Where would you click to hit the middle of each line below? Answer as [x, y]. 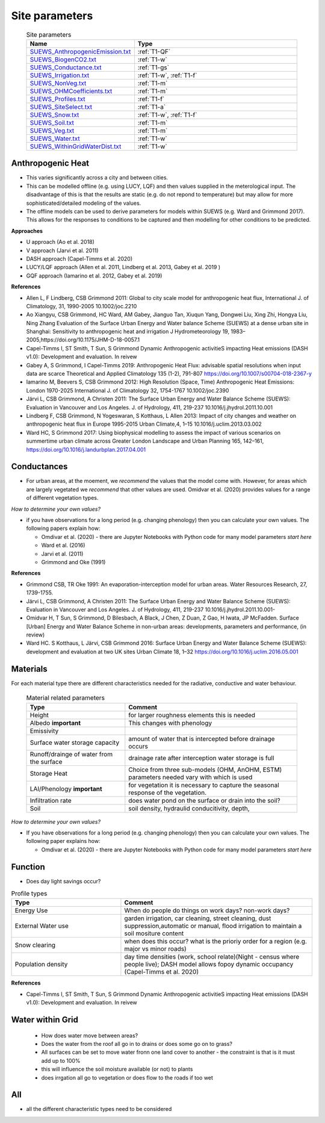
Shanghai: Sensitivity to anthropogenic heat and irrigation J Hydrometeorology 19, [128, 332]
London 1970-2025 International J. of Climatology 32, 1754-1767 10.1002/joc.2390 [128, 390]
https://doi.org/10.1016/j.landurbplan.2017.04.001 [86, 449]
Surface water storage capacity [75, 742]
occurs [138, 746]
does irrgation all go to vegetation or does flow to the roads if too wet [127, 1077]
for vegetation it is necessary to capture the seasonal [204, 785]
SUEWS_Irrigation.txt [60, 75]
